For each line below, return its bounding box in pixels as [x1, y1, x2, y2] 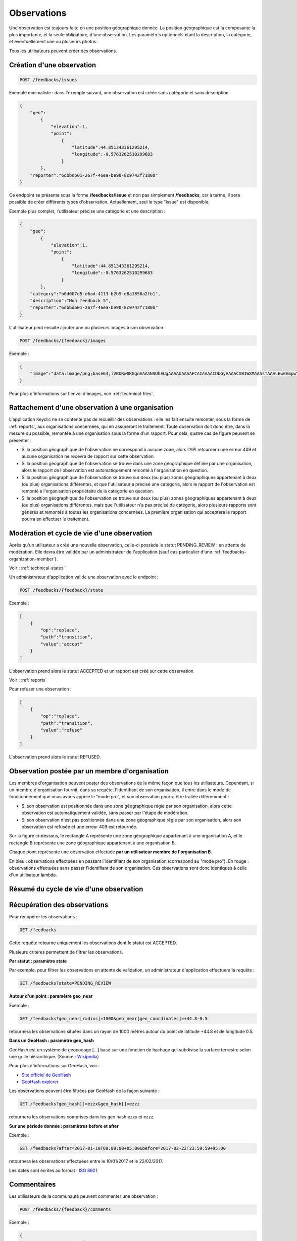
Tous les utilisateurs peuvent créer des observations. [9, 48, 117, 54]
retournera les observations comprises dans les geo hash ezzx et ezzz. [9, 1114, 155, 1120]
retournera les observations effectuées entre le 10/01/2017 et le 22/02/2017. [9, 1158, 163, 1164]
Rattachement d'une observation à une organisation [9, 404, 174, 412]
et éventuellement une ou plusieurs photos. [9, 39, 98, 45]
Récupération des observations [9, 901, 108, 909]
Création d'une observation [9, 61, 96, 69]
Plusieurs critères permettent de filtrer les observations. [9, 949, 123, 955]
